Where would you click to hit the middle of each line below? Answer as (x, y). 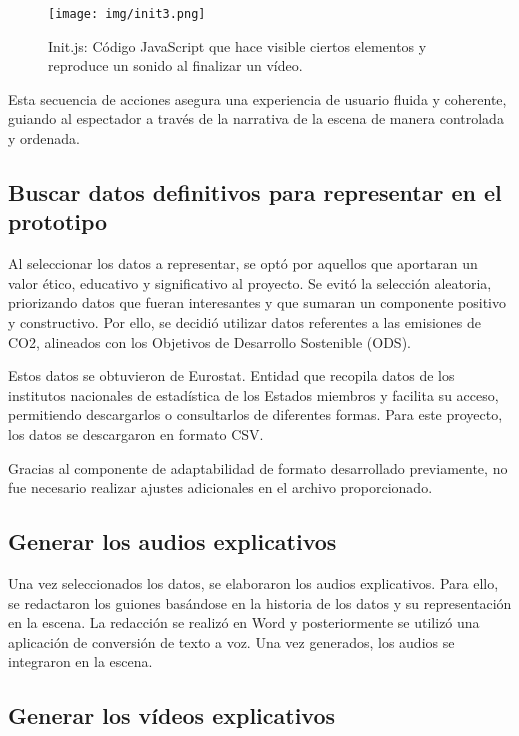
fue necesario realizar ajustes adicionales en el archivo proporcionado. (220, 487)
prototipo (58, 221)
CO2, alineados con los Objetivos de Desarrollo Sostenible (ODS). (209, 341)
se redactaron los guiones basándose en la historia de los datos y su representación (260, 602)
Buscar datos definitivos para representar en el (255, 192)
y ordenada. (44, 138)
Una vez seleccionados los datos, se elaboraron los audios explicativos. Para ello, (253, 582)
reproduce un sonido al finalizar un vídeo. (175, 65)
